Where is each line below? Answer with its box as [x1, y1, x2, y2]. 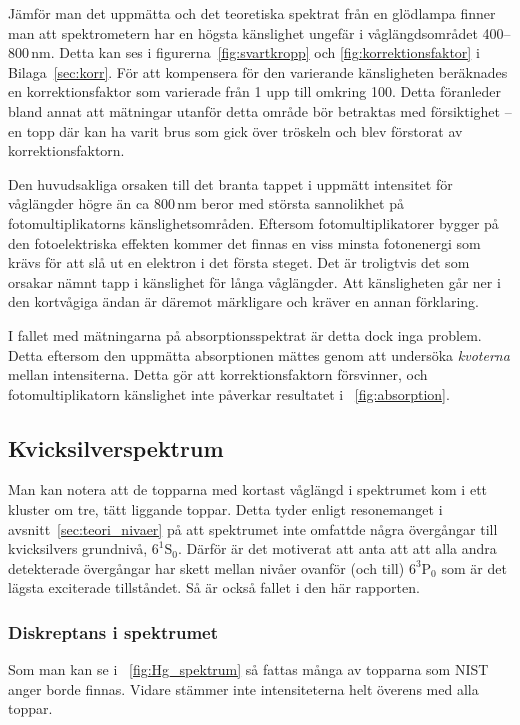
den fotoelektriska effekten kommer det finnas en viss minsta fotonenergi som [8, 232, 481, 253]
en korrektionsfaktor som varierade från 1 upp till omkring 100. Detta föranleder [8, 81, 502, 102]
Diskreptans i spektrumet [8, 619, 219, 644]
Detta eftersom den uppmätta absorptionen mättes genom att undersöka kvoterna [8, 344, 510, 365]
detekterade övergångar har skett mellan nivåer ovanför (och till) [8, 557, 405, 578]
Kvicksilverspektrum [8, 432, 224, 463]
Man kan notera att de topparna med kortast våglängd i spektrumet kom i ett [8, 479, 488, 500]
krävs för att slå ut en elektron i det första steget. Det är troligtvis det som [8, 252, 470, 273]
